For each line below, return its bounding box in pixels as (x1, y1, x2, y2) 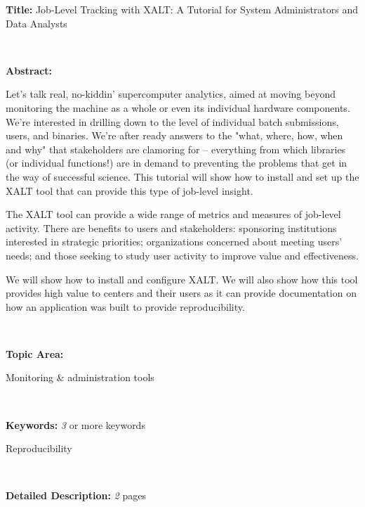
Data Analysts (6, 15, 67, 30)
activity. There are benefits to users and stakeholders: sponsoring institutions (6, 220, 337, 235)
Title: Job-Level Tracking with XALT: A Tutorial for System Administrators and (6, 2, 359, 16)
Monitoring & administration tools (6, 370, 154, 385)
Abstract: (6, 63, 53, 77)
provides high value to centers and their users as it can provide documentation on (6, 285, 357, 300)
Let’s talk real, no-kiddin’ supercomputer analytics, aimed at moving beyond (6, 86, 336, 101)
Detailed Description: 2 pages (6, 488, 146, 503)
